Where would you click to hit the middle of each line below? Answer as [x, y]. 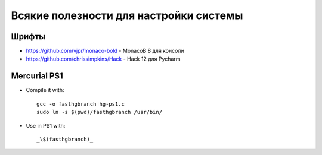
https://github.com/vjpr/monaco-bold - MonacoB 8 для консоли [105, 51]
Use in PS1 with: [46, 125]
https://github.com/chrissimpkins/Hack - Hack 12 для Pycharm [103, 59]
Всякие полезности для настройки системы [127, 15]
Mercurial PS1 [37, 76]
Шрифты [28, 37]
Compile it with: [45, 90]
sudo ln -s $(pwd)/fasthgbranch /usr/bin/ [100, 112]
